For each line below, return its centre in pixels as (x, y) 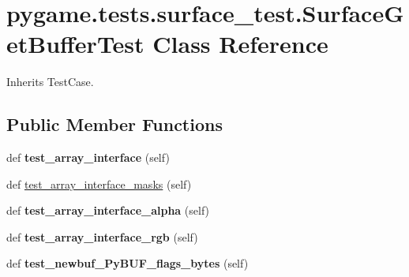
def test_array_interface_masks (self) (99, 183)
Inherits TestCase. (50, 82)
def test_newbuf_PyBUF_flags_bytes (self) (128, 263)
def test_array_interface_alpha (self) (108, 210)
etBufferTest (75, 44)
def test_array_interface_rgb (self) (102, 236)
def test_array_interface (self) (88, 157)
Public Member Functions (114, 124)
